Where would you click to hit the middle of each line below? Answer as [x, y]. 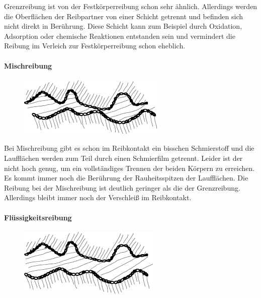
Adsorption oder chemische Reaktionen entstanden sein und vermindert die [120, 36]
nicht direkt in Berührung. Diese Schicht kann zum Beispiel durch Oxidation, [123, 26]
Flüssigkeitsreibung [38, 217]
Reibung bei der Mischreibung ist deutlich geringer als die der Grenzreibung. [122, 187]
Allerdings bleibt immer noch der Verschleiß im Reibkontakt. [98, 197]
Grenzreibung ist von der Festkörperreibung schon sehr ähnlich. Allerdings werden [131, 6]
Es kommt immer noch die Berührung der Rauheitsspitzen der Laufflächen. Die [126, 178]
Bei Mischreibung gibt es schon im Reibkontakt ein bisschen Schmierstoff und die [129, 148]
